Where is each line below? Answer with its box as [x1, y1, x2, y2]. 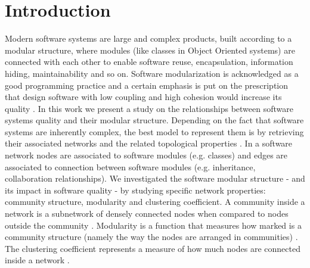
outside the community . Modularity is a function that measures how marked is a [5, 219, 302, 231]
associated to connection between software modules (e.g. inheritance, [5, 160, 256, 173]
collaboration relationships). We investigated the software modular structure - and [5, 172, 305, 185]
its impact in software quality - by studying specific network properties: [5, 183, 266, 196]
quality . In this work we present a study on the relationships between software [5, 102, 293, 114]
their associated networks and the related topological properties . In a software [5, 137, 293, 149]
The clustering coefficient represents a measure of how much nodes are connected [5, 242, 300, 254]
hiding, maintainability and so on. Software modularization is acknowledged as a [5, 67, 299, 79]
